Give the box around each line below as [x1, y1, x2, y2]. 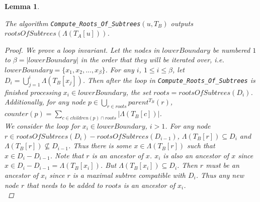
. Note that [50, 150, 84, 160]
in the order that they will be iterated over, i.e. [80, 54, 224, 65]
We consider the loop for [5, 121, 80, 131]
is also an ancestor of [163, 150, 229, 160]
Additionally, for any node [5, 96, 85, 107]
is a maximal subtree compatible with [72, 170, 186, 180]
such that [187, 140, 215, 151]
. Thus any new [196, 170, 244, 180]
